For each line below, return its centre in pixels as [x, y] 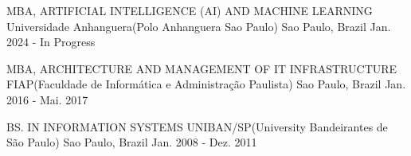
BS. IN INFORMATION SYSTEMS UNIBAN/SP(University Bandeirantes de [197, 126]
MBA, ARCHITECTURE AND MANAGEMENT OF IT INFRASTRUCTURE [202, 68]
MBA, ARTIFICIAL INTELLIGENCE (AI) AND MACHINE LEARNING [190, 10]
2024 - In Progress [51, 42]
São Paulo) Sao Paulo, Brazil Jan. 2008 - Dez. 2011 [132, 142]
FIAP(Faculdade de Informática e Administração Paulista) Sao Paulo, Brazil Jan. [206, 84]
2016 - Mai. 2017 [47, 99]
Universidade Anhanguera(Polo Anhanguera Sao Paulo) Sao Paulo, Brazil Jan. [199, 26]
